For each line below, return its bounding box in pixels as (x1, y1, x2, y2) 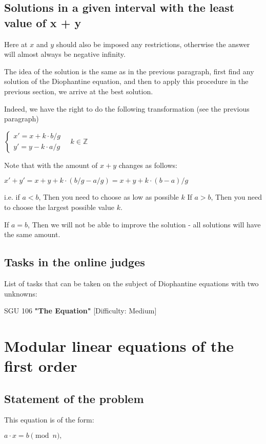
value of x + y (4, 14, 81, 30)
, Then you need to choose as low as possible (38, 192, 179, 202)
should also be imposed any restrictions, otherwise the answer (56, 38, 250, 49)
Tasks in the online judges (4, 254, 145, 270)
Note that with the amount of (4, 159, 98, 170)
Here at (4, 38, 28, 49)
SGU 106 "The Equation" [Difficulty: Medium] (4, 305, 157, 316)
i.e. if (4, 192, 20, 202)
